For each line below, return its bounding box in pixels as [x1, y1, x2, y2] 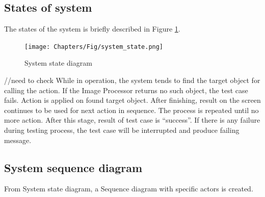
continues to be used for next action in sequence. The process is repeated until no [4, 104, 259, 115]
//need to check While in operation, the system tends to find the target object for [4, 75, 260, 86]
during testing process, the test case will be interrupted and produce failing [4, 125, 240, 135]
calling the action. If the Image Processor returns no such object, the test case [4, 85, 248, 95]
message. [4, 134, 32, 145]
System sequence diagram [4, 159, 143, 175]
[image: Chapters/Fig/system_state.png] [24, 43, 164, 50]
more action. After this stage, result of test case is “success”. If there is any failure [4, 115, 260, 125]
